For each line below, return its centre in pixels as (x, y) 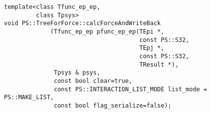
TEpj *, (152, 48)
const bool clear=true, (93, 81)
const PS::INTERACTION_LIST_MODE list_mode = (131, 89)
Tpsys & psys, (77, 73)
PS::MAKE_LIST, (29, 97)
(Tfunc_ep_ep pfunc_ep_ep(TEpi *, (107, 31)
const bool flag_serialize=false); (113, 105)
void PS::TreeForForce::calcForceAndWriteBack (82, 23)
